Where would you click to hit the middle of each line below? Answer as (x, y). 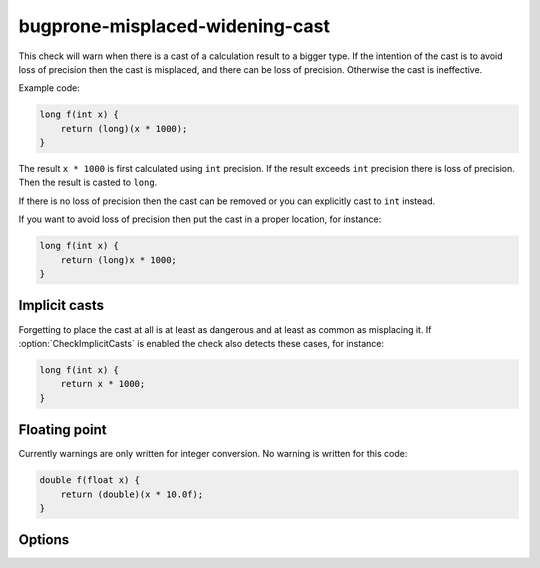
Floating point (62, 430)
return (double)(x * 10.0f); (132, 494)
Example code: (49, 88)
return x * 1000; (103, 384)
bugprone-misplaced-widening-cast (174, 26)
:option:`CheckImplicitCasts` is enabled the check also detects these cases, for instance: (201, 343)
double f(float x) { (89, 480)
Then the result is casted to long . (88, 182)
